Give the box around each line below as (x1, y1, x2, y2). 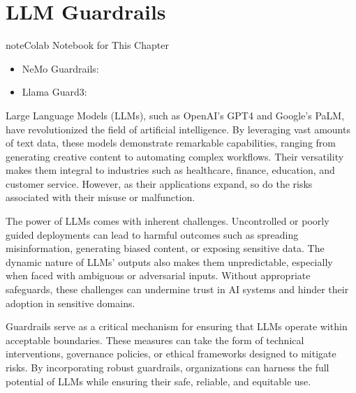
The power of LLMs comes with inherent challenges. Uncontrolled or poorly (6, 214, 329, 228)
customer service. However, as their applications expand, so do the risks (6, 176, 313, 191)
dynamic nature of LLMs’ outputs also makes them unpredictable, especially (6, 254, 333, 269)
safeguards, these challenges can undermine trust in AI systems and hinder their (6, 282, 349, 297)
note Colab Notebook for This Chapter (6, 38, 169, 52)
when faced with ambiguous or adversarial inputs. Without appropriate (6, 268, 311, 283)
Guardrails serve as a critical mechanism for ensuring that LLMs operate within (6, 319, 348, 334)
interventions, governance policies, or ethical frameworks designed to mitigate (6, 346, 336, 361)
